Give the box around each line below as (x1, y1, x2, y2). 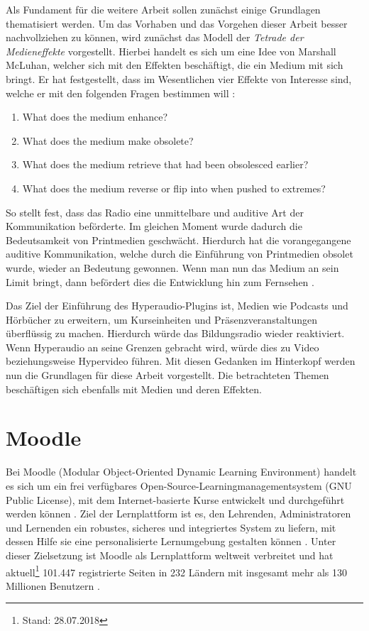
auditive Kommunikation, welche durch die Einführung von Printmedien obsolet (6, 246, 353, 261)
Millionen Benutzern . (6, 578, 100, 593)
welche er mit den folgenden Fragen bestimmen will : (6, 85, 236, 100)
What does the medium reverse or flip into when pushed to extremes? (22, 180, 326, 195)
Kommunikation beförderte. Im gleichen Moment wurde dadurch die (6, 219, 302, 234)
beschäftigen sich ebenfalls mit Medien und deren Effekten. (6, 381, 262, 396)
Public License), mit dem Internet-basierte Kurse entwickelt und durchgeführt (6, 492, 345, 507)
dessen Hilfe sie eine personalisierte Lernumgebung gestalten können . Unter (6, 534, 336, 549)
